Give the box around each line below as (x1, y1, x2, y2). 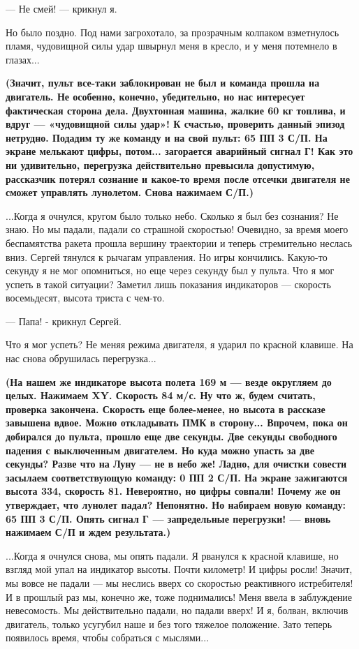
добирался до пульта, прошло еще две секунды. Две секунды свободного (6, 429, 337, 444)
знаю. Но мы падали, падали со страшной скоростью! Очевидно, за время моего (6, 222, 349, 237)
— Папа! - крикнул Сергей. (6, 313, 122, 328)
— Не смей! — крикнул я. (6, 1, 117, 15)
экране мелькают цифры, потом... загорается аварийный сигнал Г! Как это (6, 144, 353, 158)
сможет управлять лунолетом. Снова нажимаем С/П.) (6, 185, 254, 200)
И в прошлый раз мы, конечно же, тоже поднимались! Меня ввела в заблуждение (6, 589, 352, 604)
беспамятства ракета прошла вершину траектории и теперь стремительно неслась (6, 235, 353, 250)
